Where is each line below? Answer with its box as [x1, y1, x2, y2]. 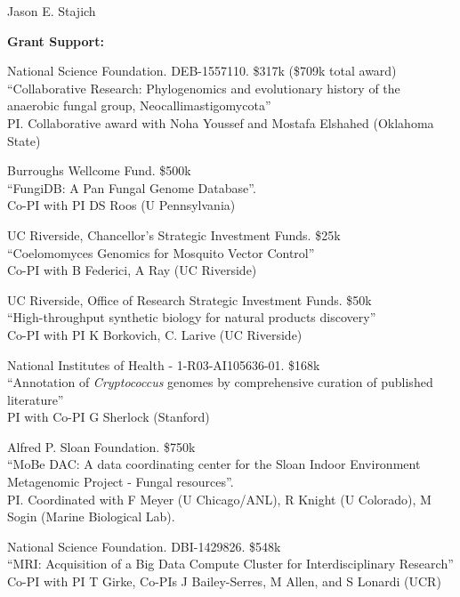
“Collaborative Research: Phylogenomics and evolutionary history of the [7, 78, 400, 97]
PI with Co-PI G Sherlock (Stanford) [7, 407, 210, 426]
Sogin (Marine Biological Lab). [7, 507, 175, 526]
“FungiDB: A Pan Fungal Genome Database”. [7, 178, 256, 197]
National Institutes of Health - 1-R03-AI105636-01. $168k [7, 355, 320, 374]
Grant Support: [7, 31, 104, 50]
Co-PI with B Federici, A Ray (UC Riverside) [7, 261, 257, 279]
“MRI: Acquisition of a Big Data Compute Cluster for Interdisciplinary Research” [7, 554, 454, 573]
